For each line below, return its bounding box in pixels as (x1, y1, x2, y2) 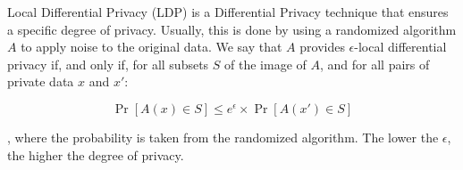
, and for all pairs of (319, 54, 430, 73)
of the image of (224, 54, 307, 73)
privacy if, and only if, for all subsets (7, 54, 209, 73)
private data (7, 72, 74, 91)
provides (299, 37, 345, 56)
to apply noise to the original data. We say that (21, 37, 282, 56)
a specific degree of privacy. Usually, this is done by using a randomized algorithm (7, 20, 457, 38)
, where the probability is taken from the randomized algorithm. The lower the (7, 127, 439, 146)
